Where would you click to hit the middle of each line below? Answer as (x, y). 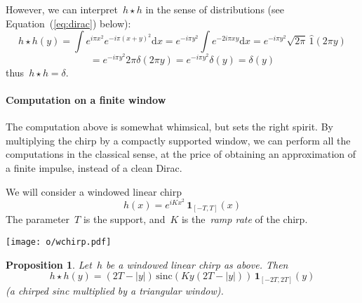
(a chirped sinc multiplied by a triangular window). (115, 290)
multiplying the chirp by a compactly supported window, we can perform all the (178, 140)
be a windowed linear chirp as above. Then (197, 264)
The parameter (38, 219)
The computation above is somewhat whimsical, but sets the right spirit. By (169, 127)
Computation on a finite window (86, 100)
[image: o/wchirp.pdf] (59, 242)
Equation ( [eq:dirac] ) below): (68, 23)
